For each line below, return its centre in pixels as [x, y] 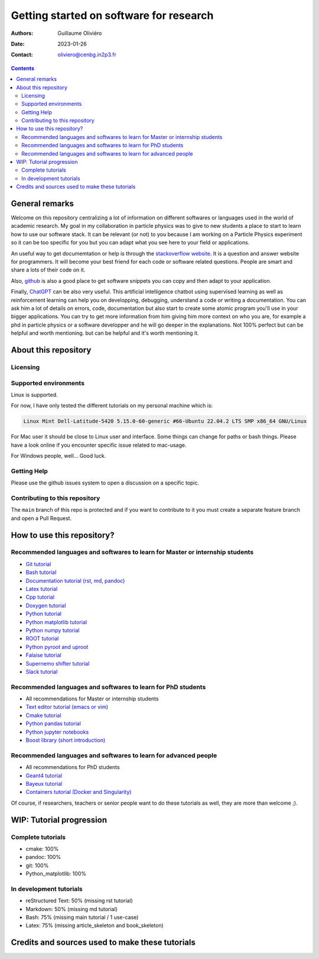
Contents [23, 68]
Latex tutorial [42, 589]
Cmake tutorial [43, 715]
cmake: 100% [42, 848]
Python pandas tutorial [53, 724]
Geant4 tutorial [44, 776]
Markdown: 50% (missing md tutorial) [71, 909]
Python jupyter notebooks [57, 732]
